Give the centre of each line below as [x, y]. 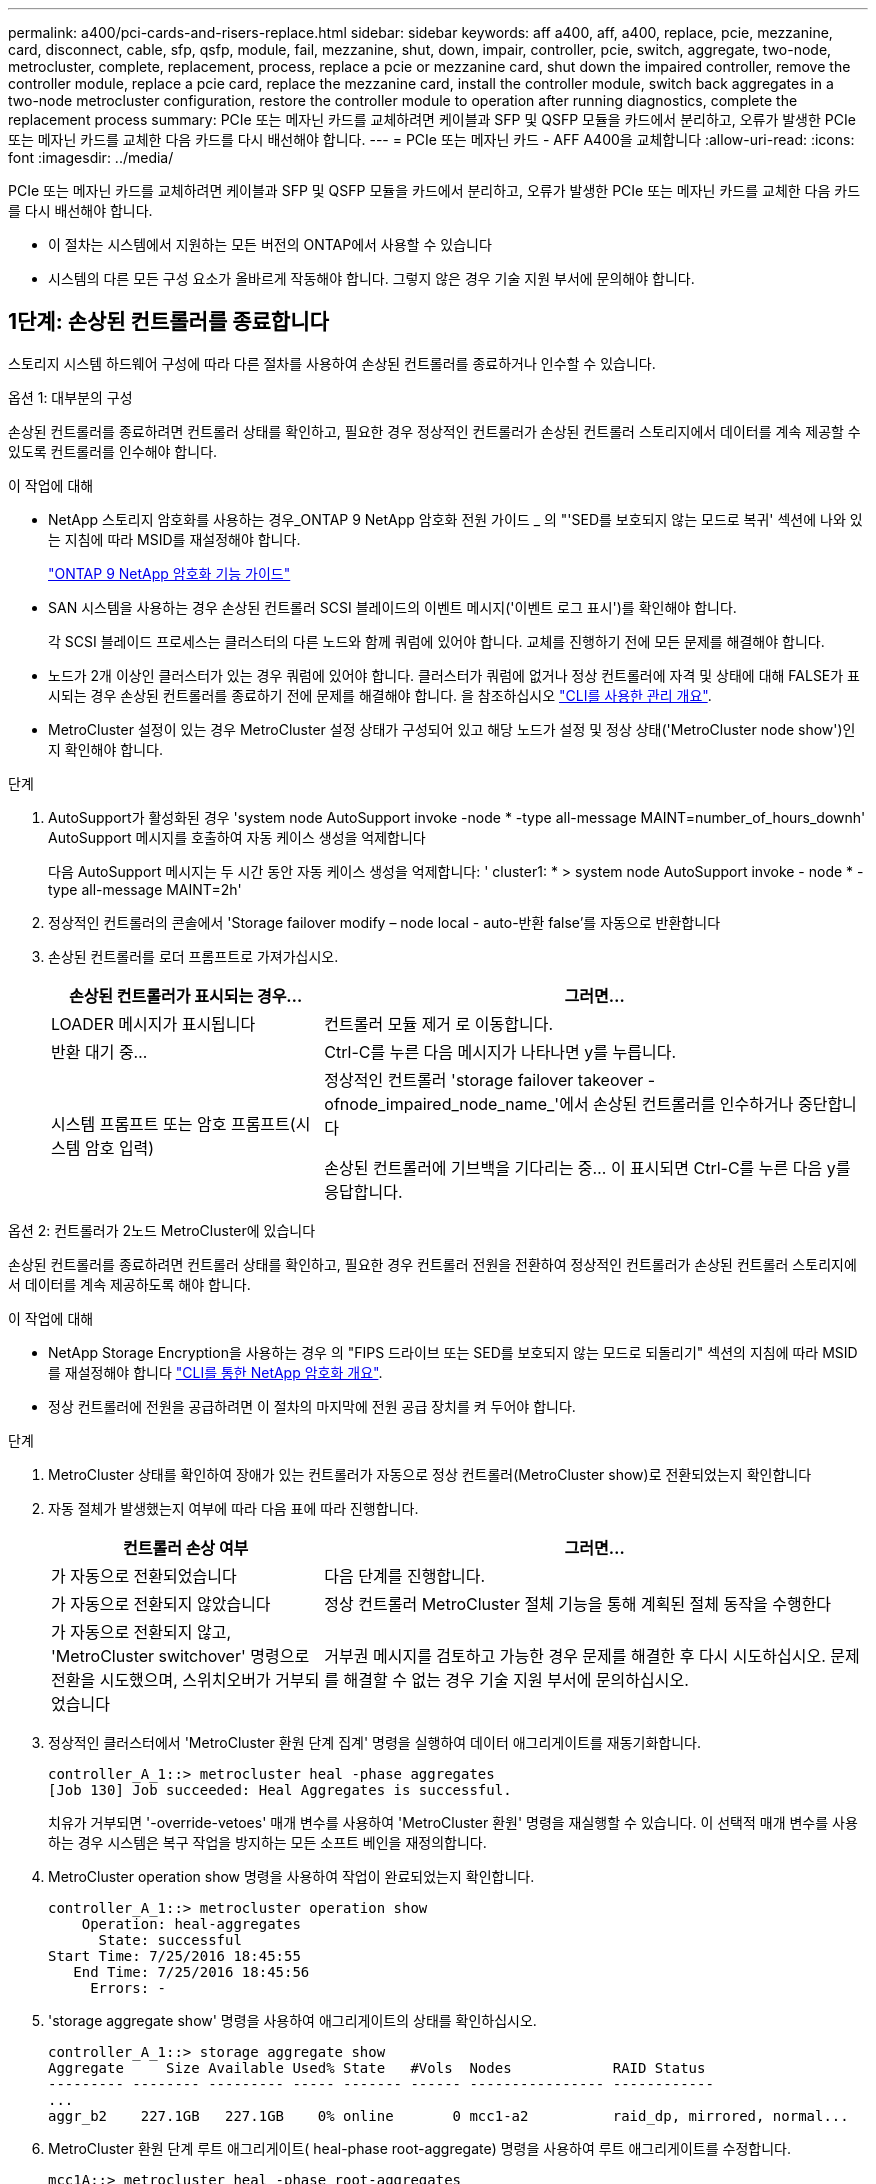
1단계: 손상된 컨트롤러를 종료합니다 [168, 322]
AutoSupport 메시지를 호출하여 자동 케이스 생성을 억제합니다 [237, 837]
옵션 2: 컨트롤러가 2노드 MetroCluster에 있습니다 [162, 1230]
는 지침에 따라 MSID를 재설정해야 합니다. [174, 539]
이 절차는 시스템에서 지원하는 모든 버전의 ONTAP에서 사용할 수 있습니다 [270, 244]
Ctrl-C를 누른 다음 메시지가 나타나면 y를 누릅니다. [500, 1051]
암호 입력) [119, 1147]
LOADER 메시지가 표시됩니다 [153, 1023]
